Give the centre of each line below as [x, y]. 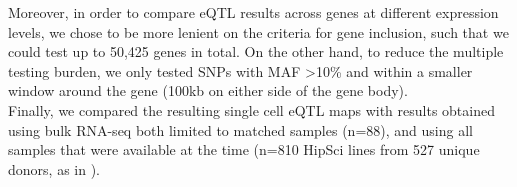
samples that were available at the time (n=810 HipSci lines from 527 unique [244, 149]
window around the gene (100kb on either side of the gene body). [208, 90]
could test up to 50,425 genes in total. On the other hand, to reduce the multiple [256, 51]
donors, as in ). [54, 168]
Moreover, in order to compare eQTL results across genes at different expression [253, 12]
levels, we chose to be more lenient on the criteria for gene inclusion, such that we [258, 31]
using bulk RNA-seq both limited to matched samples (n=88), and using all [240, 129]
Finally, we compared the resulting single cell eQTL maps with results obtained [251, 109]
